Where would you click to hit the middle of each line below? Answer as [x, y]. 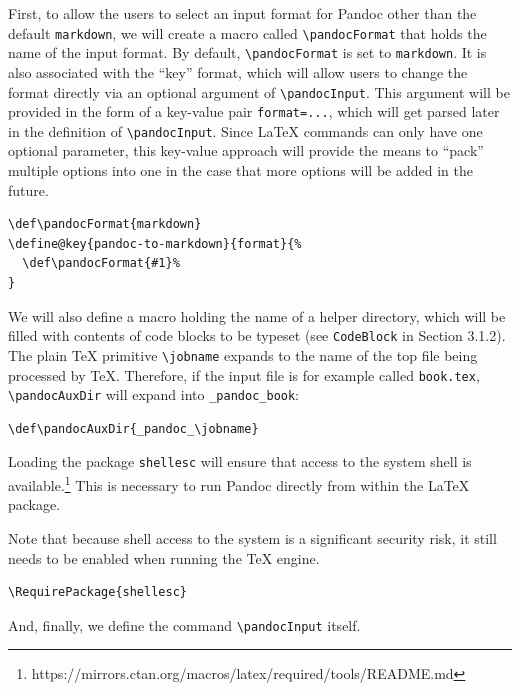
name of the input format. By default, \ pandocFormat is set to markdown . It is [247, 52]
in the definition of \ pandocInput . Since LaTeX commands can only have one [245, 130]
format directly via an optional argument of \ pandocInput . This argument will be [259, 91]
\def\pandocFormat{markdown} [105, 224]
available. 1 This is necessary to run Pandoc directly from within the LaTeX [239, 483]
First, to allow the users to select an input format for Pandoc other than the [242, 13]
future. [28, 189]
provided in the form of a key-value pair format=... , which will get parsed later [254, 111]
